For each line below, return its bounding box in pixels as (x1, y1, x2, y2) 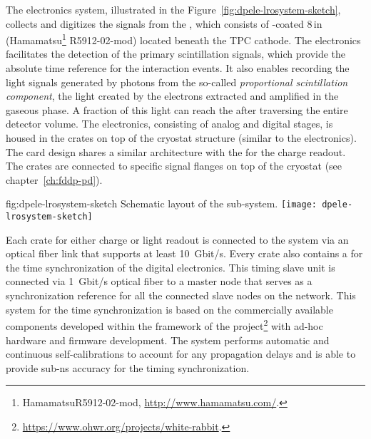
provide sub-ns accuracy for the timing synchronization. (6, 360, 250, 375)
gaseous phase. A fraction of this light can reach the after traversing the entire (6, 102, 348, 117)
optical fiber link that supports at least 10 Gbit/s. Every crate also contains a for (6, 246, 363, 261)
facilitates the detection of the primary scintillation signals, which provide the (6, 46, 346, 61)
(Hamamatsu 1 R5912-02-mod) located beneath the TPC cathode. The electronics (6, 31, 361, 47)
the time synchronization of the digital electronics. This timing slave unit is (6, 259, 335, 274)
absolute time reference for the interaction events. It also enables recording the (6, 61, 350, 76)
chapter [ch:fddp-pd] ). (6, 172, 103, 187)
